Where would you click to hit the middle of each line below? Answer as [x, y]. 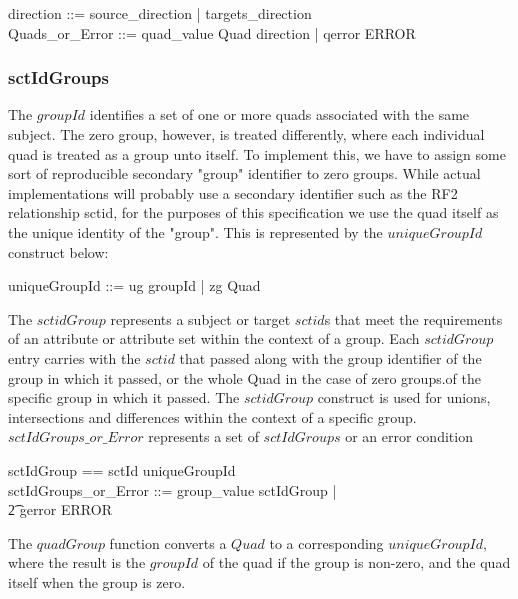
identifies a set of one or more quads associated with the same [279, 114]
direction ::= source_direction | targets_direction [160, 13]
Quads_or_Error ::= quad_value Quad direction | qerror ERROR [212, 32]
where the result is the [77, 562]
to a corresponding [326, 542]
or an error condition [409, 436]
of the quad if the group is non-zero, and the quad [356, 562]
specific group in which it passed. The [124, 397]
